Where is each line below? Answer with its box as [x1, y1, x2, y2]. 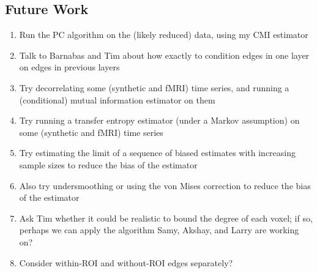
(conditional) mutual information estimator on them [19, 93, 215, 106]
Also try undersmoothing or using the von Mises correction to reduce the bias [19, 179, 311, 192]
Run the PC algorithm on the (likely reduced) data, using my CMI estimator [19, 28, 308, 41]
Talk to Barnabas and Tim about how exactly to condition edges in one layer [19, 48, 310, 61]
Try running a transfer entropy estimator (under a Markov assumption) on [19, 114, 300, 127]
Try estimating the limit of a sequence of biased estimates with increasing [19, 146, 296, 159]
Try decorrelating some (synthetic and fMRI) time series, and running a [19, 81, 289, 94]
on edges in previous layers [19, 61, 120, 73]
